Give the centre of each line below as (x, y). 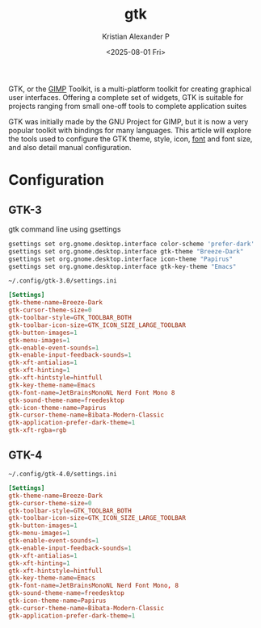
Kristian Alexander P (136, 36)
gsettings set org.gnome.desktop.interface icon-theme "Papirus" (120, 259)
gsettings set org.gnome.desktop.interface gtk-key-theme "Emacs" (122, 266)
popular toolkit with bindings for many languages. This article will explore (130, 130)
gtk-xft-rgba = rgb (38, 430)
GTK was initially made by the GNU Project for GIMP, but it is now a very (128, 121)
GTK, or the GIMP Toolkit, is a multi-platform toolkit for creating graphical (130, 89)
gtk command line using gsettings (65, 229)
